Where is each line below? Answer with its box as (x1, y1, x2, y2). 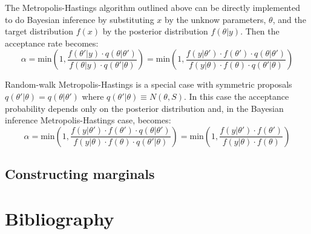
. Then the (240, 25, 280, 37)
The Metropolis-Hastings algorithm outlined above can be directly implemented (5, 1, 301, 13)
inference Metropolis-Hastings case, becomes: (5, 114, 171, 126)
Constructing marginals (5, 164, 155, 183)
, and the (272, 13, 306, 25)
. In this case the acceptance (184, 89, 289, 102)
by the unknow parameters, (164, 13, 266, 25)
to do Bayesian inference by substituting (5, 13, 154, 25)
